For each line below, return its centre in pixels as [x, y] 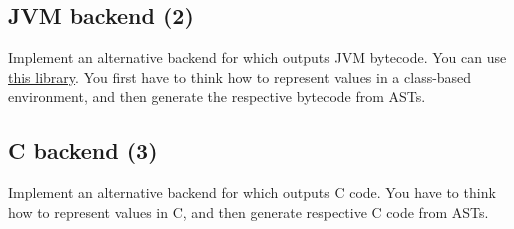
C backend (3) [83, 150]
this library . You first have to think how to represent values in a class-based [240, 76]
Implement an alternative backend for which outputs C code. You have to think [252, 192]
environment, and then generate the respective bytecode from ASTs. [217, 96]
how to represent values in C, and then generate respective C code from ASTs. [248, 211]
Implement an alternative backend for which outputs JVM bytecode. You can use [257, 57]
